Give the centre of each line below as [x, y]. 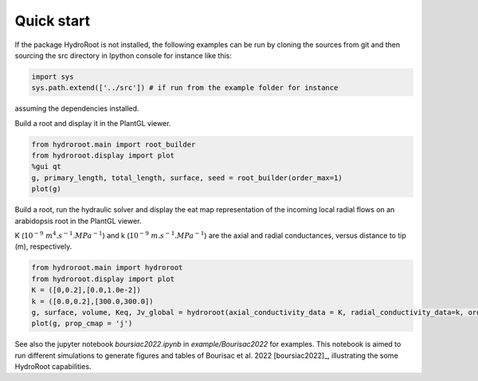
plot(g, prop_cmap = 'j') [82, 324]
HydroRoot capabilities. [53, 367]
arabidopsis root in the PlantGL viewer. [78, 221]
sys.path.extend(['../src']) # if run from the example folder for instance [185, 88]
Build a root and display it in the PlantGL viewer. [93, 123]
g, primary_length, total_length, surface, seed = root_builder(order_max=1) [187, 178]
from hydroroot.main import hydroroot [107, 268]
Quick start [53, 21]
